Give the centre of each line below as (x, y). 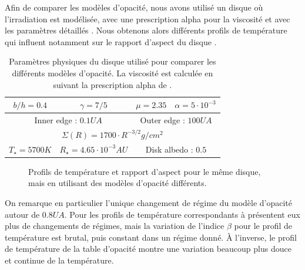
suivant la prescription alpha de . (113, 84)
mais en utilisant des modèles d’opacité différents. (118, 183)
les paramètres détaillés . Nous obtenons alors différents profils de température (146, 30)
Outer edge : (162, 120)
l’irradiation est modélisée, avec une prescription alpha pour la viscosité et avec (148, 18)
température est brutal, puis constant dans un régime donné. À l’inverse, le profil (151, 237)
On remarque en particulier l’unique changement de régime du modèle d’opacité (149, 202)
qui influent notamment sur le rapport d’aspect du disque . (111, 41)
